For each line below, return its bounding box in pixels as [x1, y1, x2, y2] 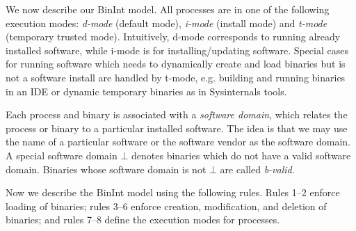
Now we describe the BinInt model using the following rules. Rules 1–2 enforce [6, 185, 340, 200]
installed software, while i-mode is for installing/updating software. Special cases [6, 42, 348, 57]
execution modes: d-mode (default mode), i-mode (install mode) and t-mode [6, 15, 327, 30]
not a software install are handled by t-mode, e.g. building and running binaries [6, 70, 346, 84]
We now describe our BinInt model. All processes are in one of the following [6, 2, 330, 16]
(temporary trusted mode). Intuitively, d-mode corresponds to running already [6, 29, 341, 44]
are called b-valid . [220, 161, 295, 176]
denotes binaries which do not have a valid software [131, 148, 351, 162]
